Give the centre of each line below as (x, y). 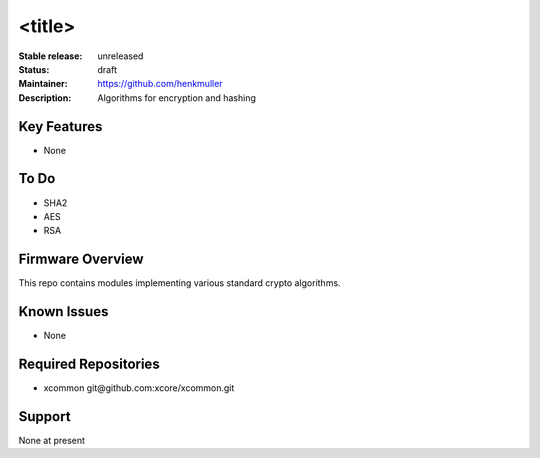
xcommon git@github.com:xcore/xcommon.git (139, 388)
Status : (34, 69)
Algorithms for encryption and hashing (177, 97)
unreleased (120, 56)
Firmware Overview (81, 259)
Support (44, 416)
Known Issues (63, 311)
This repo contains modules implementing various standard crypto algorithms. (179, 283)
